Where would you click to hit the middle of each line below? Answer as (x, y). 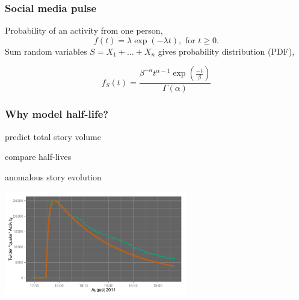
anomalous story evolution (53, 176)
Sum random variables (46, 51)
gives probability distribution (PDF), (226, 51)
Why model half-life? (57, 114)
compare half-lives (38, 157)
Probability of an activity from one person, (84, 30)
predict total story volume (53, 136)
